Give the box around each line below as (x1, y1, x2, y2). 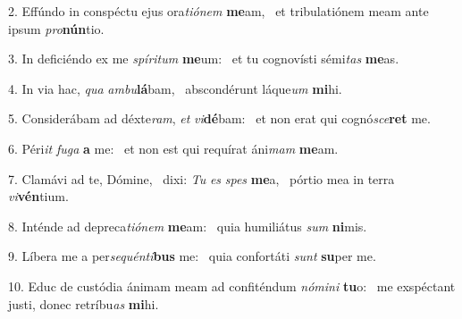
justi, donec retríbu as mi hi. (8, 294, 159, 313)
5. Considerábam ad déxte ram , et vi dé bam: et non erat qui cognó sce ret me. (8, 109, 431, 128)
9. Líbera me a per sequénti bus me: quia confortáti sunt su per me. (8, 247, 376, 265)
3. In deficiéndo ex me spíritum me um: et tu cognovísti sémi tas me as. (8, 49, 399, 68)
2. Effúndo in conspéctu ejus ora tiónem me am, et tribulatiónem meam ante (8, 2, 429, 20)
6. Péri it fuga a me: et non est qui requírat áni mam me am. (8, 139, 339, 157)
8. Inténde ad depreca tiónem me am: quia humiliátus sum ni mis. (8, 216, 367, 235)
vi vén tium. (8, 187, 69, 206)
